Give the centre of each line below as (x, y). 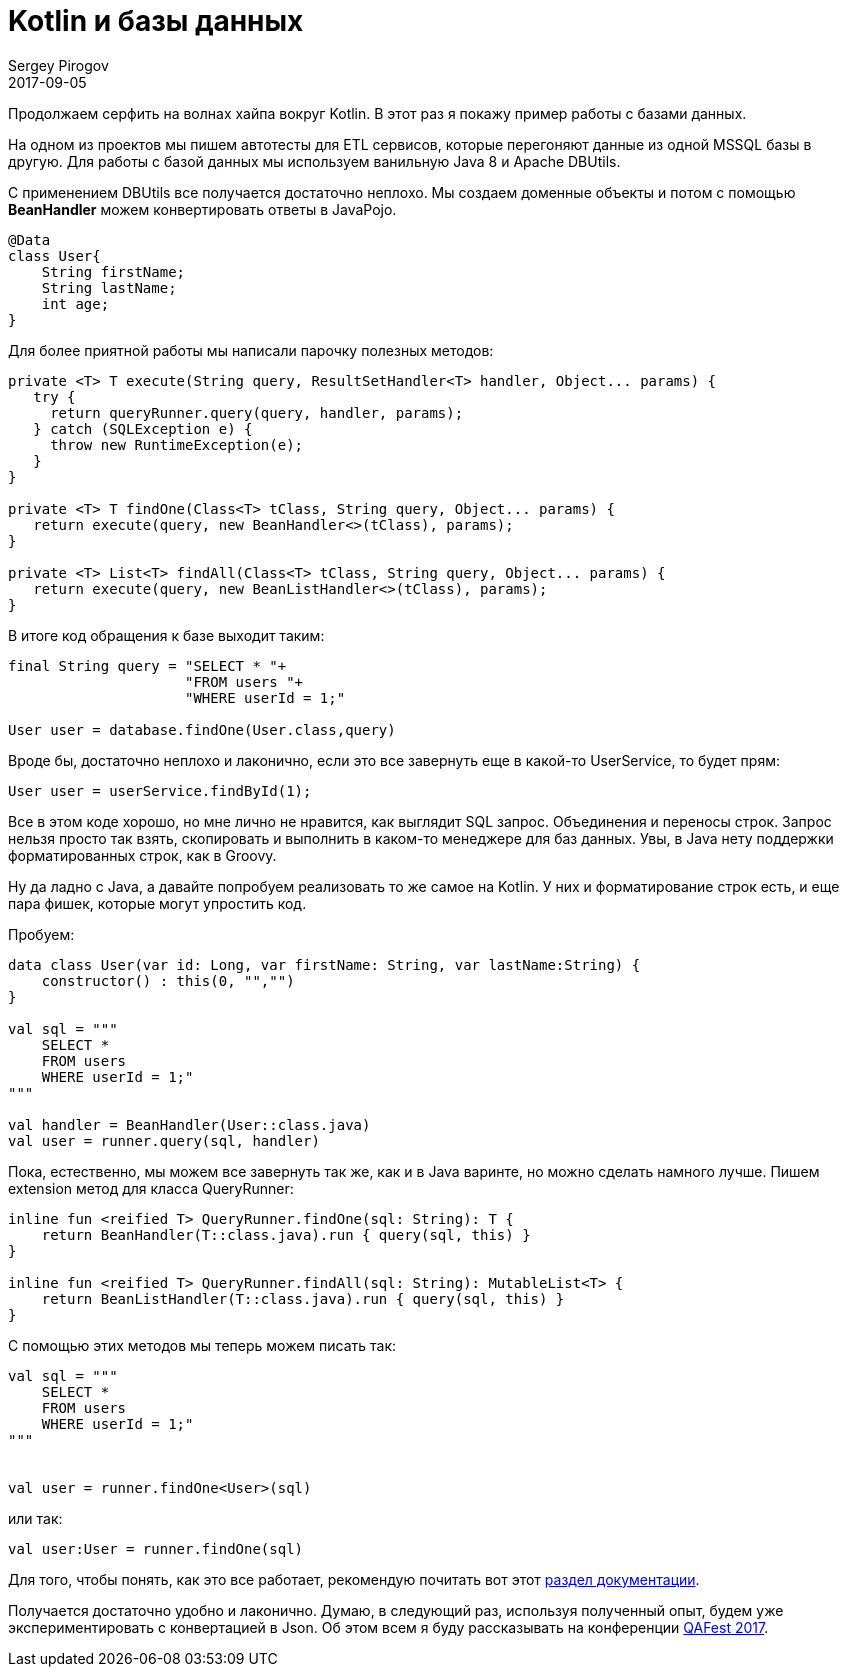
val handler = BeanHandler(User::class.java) (189, 1124)
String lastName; (109, 287)
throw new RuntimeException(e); (177, 444)
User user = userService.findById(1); (160, 790)
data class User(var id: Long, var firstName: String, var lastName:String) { (324, 964)
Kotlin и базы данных (156, 21)
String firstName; (113, 271)
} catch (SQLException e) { (143, 428)
